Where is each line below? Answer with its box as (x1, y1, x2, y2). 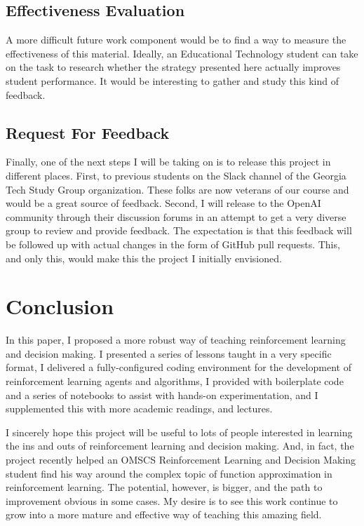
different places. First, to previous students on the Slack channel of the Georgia (6, 168, 346, 182)
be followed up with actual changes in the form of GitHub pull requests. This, (6, 236, 340, 251)
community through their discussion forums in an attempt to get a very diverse (6, 209, 346, 224)
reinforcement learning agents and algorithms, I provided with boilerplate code (6, 374, 344, 389)
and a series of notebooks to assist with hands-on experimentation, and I (6, 387, 318, 402)
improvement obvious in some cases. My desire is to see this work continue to (6, 493, 338, 508)
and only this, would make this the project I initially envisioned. (6, 250, 282, 265)
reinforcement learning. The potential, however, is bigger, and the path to (6, 480, 323, 494)
